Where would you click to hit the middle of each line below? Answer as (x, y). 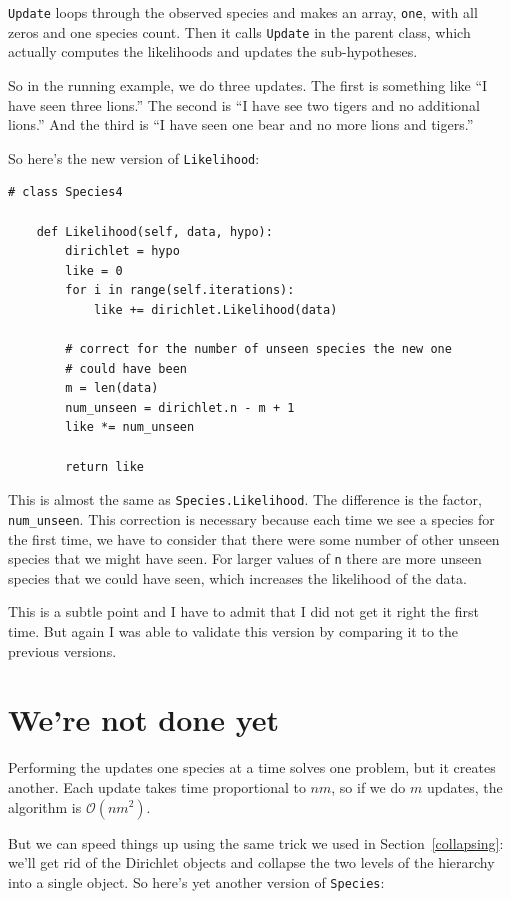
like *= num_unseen (130, 427)
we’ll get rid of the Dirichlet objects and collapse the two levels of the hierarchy (251, 862)
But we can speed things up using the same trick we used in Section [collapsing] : (256, 842)
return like (105, 466)
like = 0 (94, 270)
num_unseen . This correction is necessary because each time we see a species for (251, 518)
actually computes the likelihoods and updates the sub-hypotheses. (213, 51)
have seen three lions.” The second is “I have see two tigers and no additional (244, 104)
